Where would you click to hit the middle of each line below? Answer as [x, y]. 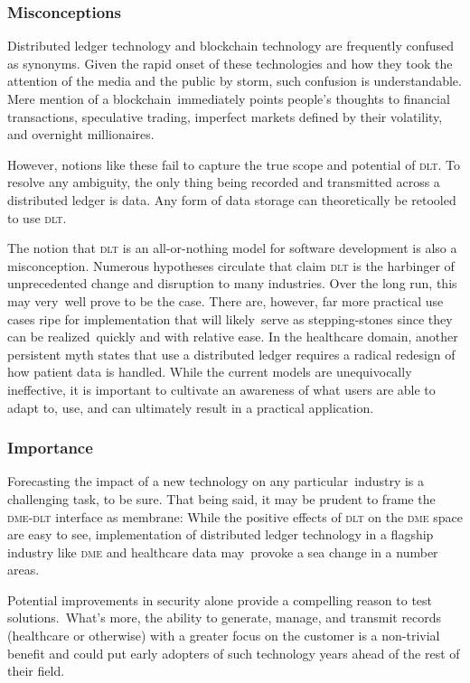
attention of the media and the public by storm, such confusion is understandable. [235, 81]
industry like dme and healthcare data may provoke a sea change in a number [223, 552]
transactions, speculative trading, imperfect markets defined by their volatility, [225, 116]
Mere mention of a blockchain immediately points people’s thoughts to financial [229, 98]
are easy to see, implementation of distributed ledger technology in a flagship [221, 534]
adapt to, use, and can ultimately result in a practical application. [191, 407]
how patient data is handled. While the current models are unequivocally [210, 372]
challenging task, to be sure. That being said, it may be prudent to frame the [221, 498]
